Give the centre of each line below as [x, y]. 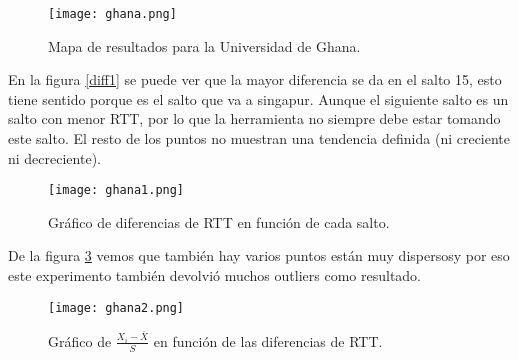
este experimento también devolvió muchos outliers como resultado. [214, 275]
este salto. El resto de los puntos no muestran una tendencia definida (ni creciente [259, 138]
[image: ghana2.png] [116, 307]
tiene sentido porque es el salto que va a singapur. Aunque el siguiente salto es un [258, 98]
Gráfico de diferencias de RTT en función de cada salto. [219, 221]
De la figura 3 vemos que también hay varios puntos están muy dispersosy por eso [259, 255]
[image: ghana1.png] [116, 190]
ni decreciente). [54, 157]
